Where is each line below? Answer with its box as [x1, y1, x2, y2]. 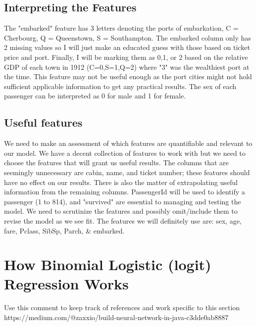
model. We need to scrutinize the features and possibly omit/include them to [4, 206, 238, 216]
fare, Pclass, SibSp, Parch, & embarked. [4, 225, 125, 235]
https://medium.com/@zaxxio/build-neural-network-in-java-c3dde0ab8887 [4, 312, 229, 322]
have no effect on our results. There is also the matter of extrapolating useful [4, 177, 238, 187]
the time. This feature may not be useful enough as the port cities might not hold [4, 71, 252, 82]
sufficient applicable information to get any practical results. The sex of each [4, 81, 237, 91]
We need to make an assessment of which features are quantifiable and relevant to [4, 138, 253, 148]
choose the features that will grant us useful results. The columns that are [4, 157, 229, 168]
